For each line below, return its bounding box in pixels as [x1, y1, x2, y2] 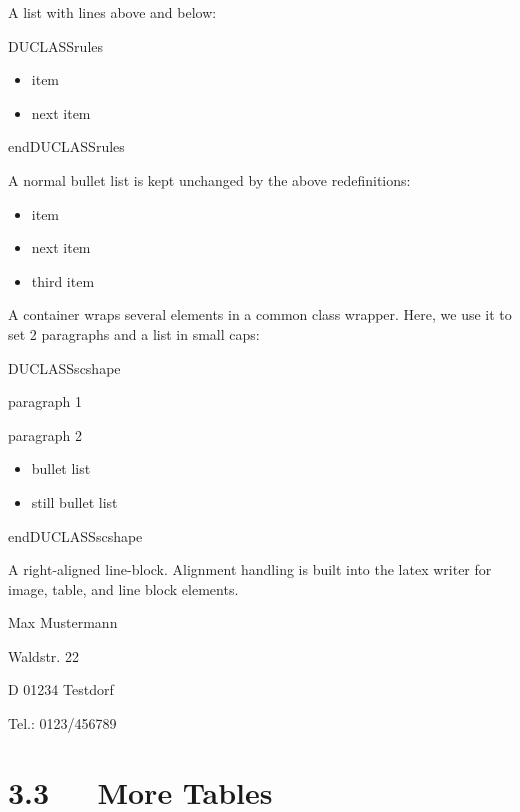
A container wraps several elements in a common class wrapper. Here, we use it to [8, 304, 512, 325]
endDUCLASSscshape [8, 525, 143, 546]
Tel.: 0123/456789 [8, 713, 117, 734]
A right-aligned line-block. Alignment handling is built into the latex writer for [8, 559, 492, 580]
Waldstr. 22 [8, 645, 79, 666]
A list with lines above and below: [8, 2, 217, 22]
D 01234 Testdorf [8, 679, 114, 700]
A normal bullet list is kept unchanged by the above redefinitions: [8, 169, 411, 190]
